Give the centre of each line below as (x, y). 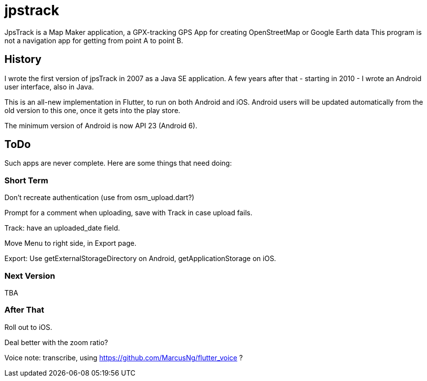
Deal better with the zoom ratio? (56, 342)
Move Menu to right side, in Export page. (71, 243)
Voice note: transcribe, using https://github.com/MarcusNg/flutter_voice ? (124, 357)
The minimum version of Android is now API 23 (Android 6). (101, 125)
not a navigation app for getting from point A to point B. (94, 40)
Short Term (26, 180)
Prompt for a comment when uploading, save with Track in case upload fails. (128, 213)
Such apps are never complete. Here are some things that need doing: (118, 163)
